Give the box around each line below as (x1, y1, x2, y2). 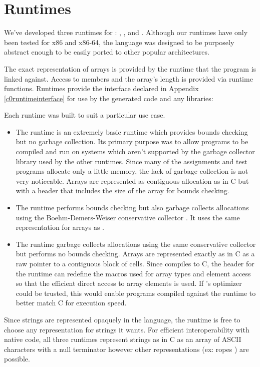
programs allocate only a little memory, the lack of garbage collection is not (16, 166, 248, 176)
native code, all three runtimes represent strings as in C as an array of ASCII (4, 334, 241, 344)
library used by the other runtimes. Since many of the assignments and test (16, 156, 247, 166)
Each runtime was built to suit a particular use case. (4, 110, 165, 120)
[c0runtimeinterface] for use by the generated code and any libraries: (4, 93, 213, 103)
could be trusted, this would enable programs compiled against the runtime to (16, 287, 256, 298)
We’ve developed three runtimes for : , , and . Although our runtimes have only (4, 27, 248, 38)
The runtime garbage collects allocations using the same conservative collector (16, 238, 256, 249)
